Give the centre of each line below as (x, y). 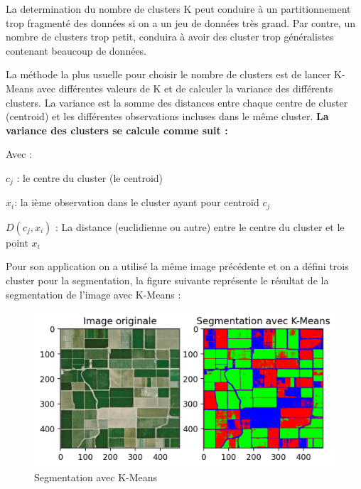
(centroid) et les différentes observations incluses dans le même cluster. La (167, 116)
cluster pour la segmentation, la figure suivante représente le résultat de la (167, 280)
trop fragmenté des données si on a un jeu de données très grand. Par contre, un (180, 22)
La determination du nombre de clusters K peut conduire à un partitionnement (178, 9)
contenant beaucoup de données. (76, 50)
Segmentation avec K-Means (96, 477)
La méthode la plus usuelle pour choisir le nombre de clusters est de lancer (168, 74)
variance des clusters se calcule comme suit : (117, 130)
